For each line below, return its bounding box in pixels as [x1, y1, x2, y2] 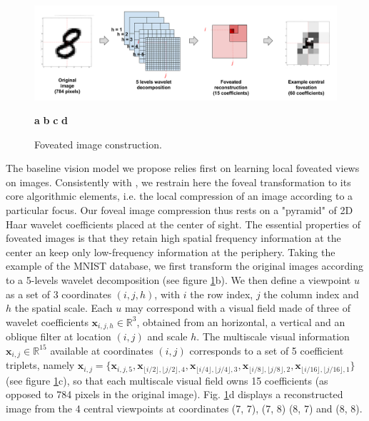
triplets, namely [6, 357, 75, 372]
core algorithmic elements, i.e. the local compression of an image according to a [6, 188, 353, 203]
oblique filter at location [6, 329, 111, 344]
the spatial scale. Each [14, 300, 113, 315]
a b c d [34, 113, 68, 128]
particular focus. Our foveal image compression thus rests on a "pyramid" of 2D [6, 203, 353, 218]
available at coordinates [50, 343, 153, 357]
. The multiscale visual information [196, 329, 350, 344]
